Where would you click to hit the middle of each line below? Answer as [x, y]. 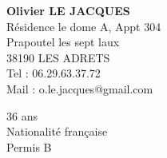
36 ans [22, 115]
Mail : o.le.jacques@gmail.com [80, 88]
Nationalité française [57, 131]
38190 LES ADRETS [58, 57]
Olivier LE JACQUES [68, 10]
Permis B [29, 146]
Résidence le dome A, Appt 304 [84, 26]
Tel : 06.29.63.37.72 [54, 73]
